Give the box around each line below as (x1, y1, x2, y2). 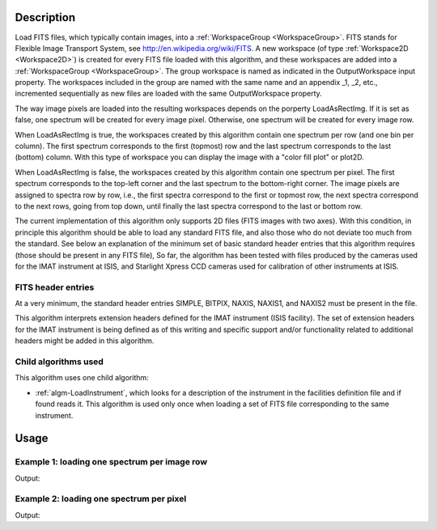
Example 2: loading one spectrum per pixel (15, 494, 187, 505)
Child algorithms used (15, 356, 104, 367)
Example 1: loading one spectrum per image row (15, 456, 208, 468)
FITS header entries (15, 282, 95, 293)
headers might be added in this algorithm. (15, 336, 155, 346)
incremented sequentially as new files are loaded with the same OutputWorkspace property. (15, 89, 323, 99)
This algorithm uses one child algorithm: (15, 373, 149, 383)
